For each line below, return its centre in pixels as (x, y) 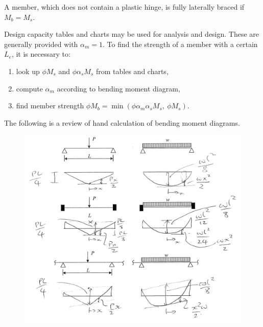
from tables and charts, (132, 71)
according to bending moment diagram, (118, 88)
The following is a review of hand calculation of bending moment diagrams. (122, 122)
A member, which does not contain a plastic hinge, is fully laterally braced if (124, 7)
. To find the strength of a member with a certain (180, 44)
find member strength (50, 106)
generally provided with (41, 44)
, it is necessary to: (41, 54)
